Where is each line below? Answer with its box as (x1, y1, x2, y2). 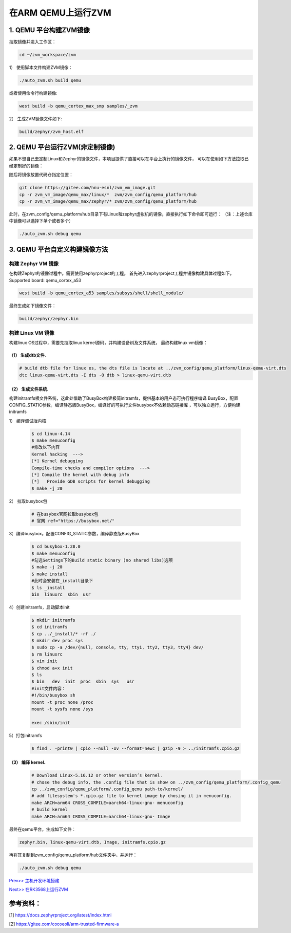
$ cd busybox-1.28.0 (31, 544, 80, 549)
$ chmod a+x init (31, 665, 73, 671)
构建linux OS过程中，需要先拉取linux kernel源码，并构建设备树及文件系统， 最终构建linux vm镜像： (9, 340, 208, 346)
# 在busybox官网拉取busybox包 (31, 511, 98, 517)
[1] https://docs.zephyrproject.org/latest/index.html (9, 912, 112, 918)
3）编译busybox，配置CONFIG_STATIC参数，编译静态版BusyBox (9, 531, 140, 537)
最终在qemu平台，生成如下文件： (9, 826, 77, 832)
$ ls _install (31, 585, 65, 590)
